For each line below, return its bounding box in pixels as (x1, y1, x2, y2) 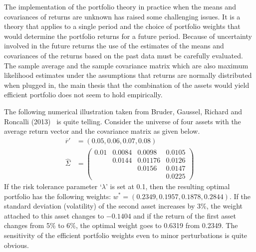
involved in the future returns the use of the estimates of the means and (4, 40, 224, 51)
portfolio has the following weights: (4, 191, 111, 201)
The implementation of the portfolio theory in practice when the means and (4, 1, 236, 11)
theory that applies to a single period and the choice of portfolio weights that (4, 21, 241, 31)
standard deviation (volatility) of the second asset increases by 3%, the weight (4, 201, 243, 211)
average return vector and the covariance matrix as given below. (4, 126, 200, 136)
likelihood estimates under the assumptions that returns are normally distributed (4, 70, 252, 80)
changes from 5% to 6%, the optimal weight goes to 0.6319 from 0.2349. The (4, 220, 238, 231)
